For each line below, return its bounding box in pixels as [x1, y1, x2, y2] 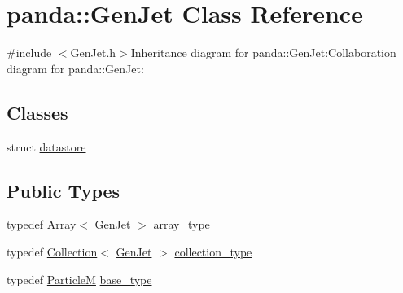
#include [7, 44, 52, 61]
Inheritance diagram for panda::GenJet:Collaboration [130, 44, 396, 61]
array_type [153, 216, 210, 233]
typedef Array [7, 216, 77, 233]
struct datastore [7, 138, 86, 155]
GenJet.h [70, 44, 116, 61]
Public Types [7, 177, 120, 203]
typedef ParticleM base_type [7, 270, 152, 287]
